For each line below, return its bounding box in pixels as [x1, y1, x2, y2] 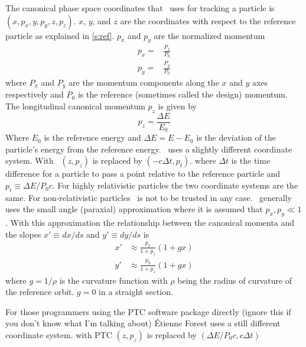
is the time [231, 154, 271, 167]
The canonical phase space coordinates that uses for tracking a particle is [5, 2, 275, 14]
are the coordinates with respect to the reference [120, 14, 296, 27]
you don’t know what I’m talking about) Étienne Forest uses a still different [5, 317, 281, 329]
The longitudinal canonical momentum [5, 99, 145, 112]
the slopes [5, 228, 41, 240]
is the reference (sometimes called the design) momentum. [77, 88, 288, 100]
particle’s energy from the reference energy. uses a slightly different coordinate [5, 142, 292, 155]
